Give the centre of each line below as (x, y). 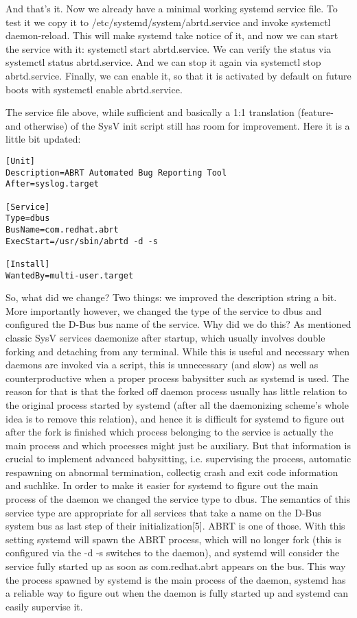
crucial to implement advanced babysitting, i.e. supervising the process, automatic (178, 459)
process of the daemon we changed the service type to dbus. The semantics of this (178, 499)
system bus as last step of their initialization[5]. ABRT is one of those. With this (175, 526)
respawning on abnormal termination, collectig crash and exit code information (172, 472)
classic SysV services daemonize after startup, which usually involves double (165, 337)
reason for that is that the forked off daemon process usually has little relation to (176, 391)
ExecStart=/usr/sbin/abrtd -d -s (82, 241)
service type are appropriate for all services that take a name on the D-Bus (163, 512)
